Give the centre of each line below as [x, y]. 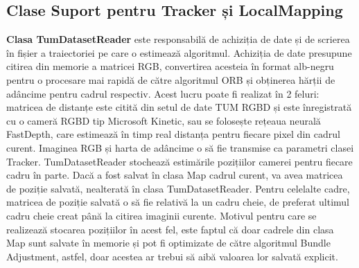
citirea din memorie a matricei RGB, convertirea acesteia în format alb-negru [170, 66]
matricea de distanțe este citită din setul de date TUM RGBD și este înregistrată [179, 107]
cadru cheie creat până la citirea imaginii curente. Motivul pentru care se [161, 215]
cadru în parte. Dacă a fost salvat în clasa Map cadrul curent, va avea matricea [175, 175]
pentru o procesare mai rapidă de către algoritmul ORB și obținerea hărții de [171, 79]
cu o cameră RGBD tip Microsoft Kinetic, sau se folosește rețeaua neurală [164, 120]
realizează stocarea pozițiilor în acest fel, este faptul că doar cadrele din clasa [170, 229]
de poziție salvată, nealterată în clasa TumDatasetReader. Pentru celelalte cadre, [178, 188]
